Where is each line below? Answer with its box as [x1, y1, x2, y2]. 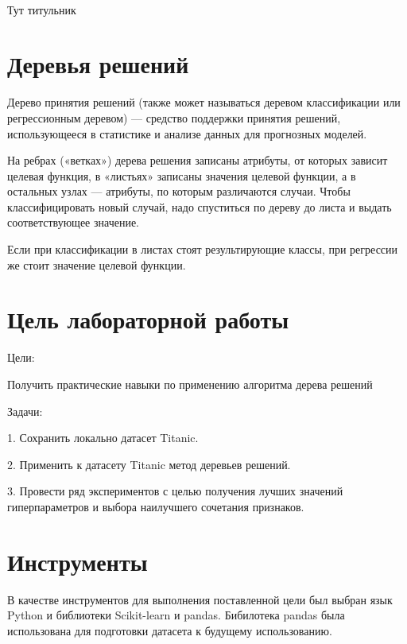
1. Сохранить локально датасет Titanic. [7, 429, 199, 446]
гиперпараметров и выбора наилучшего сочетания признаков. [7, 498, 304, 514]
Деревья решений [7, 48, 189, 80]
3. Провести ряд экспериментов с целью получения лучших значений [7, 483, 343, 499]
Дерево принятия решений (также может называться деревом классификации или [7, 94, 401, 111]
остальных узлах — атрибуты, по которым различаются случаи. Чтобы [7, 183, 351, 200]
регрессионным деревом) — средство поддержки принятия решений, [7, 109, 341, 126]
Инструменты [7, 545, 148, 577]
